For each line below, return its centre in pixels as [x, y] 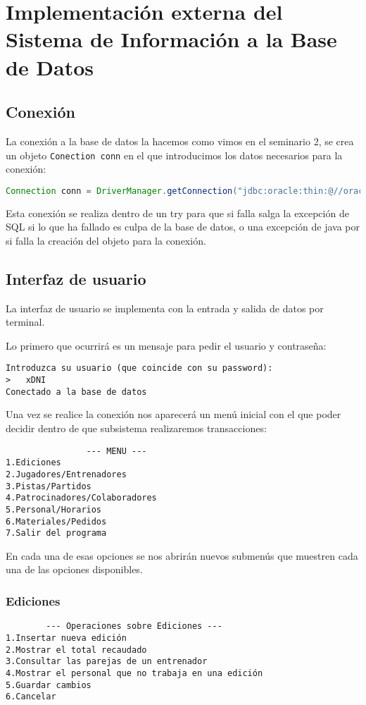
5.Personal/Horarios [54, 509]
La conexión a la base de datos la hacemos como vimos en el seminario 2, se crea [180, 141]
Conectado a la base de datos [76, 392]
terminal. [25, 322]
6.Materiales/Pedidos [56, 521]
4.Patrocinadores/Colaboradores [81, 498]
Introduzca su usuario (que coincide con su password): [139, 368]
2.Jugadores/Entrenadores [66, 474]
